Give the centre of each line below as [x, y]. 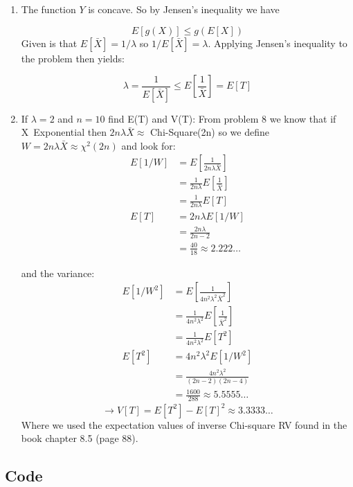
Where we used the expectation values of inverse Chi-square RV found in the [184, 424]
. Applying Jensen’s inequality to [278, 43]
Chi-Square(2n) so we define [209, 132]
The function [48, 9]
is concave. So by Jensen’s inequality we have [184, 9]
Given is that [49, 43]
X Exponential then [64, 132]
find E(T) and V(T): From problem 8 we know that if [222, 118]
